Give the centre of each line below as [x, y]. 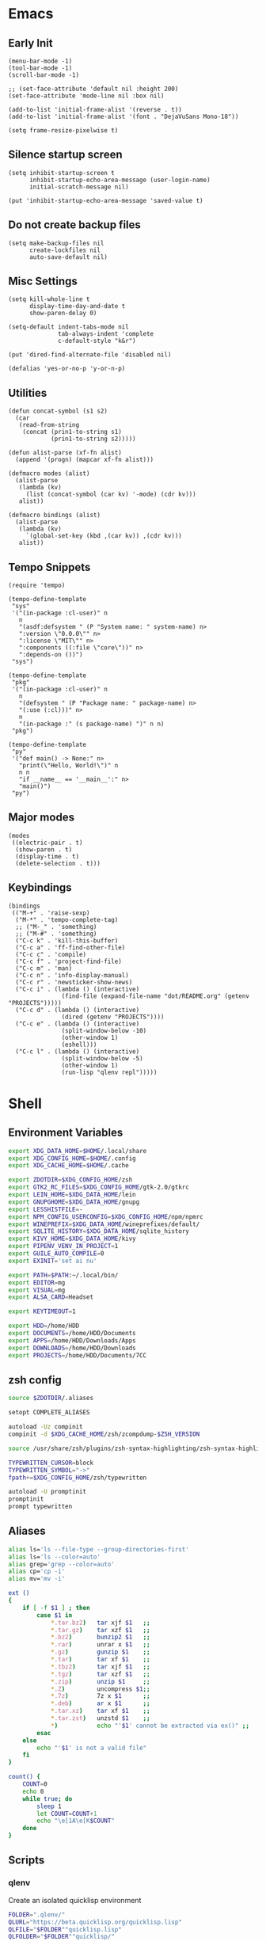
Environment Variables [66, 1133]
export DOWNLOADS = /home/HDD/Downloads [72, 1348]
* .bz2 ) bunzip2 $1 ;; [100, 1637]
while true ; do [47, 1798]
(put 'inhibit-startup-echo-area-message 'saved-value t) [106, 200]
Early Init [30, 43]
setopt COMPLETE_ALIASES [49, 1413]
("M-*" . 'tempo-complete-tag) [67, 919]
